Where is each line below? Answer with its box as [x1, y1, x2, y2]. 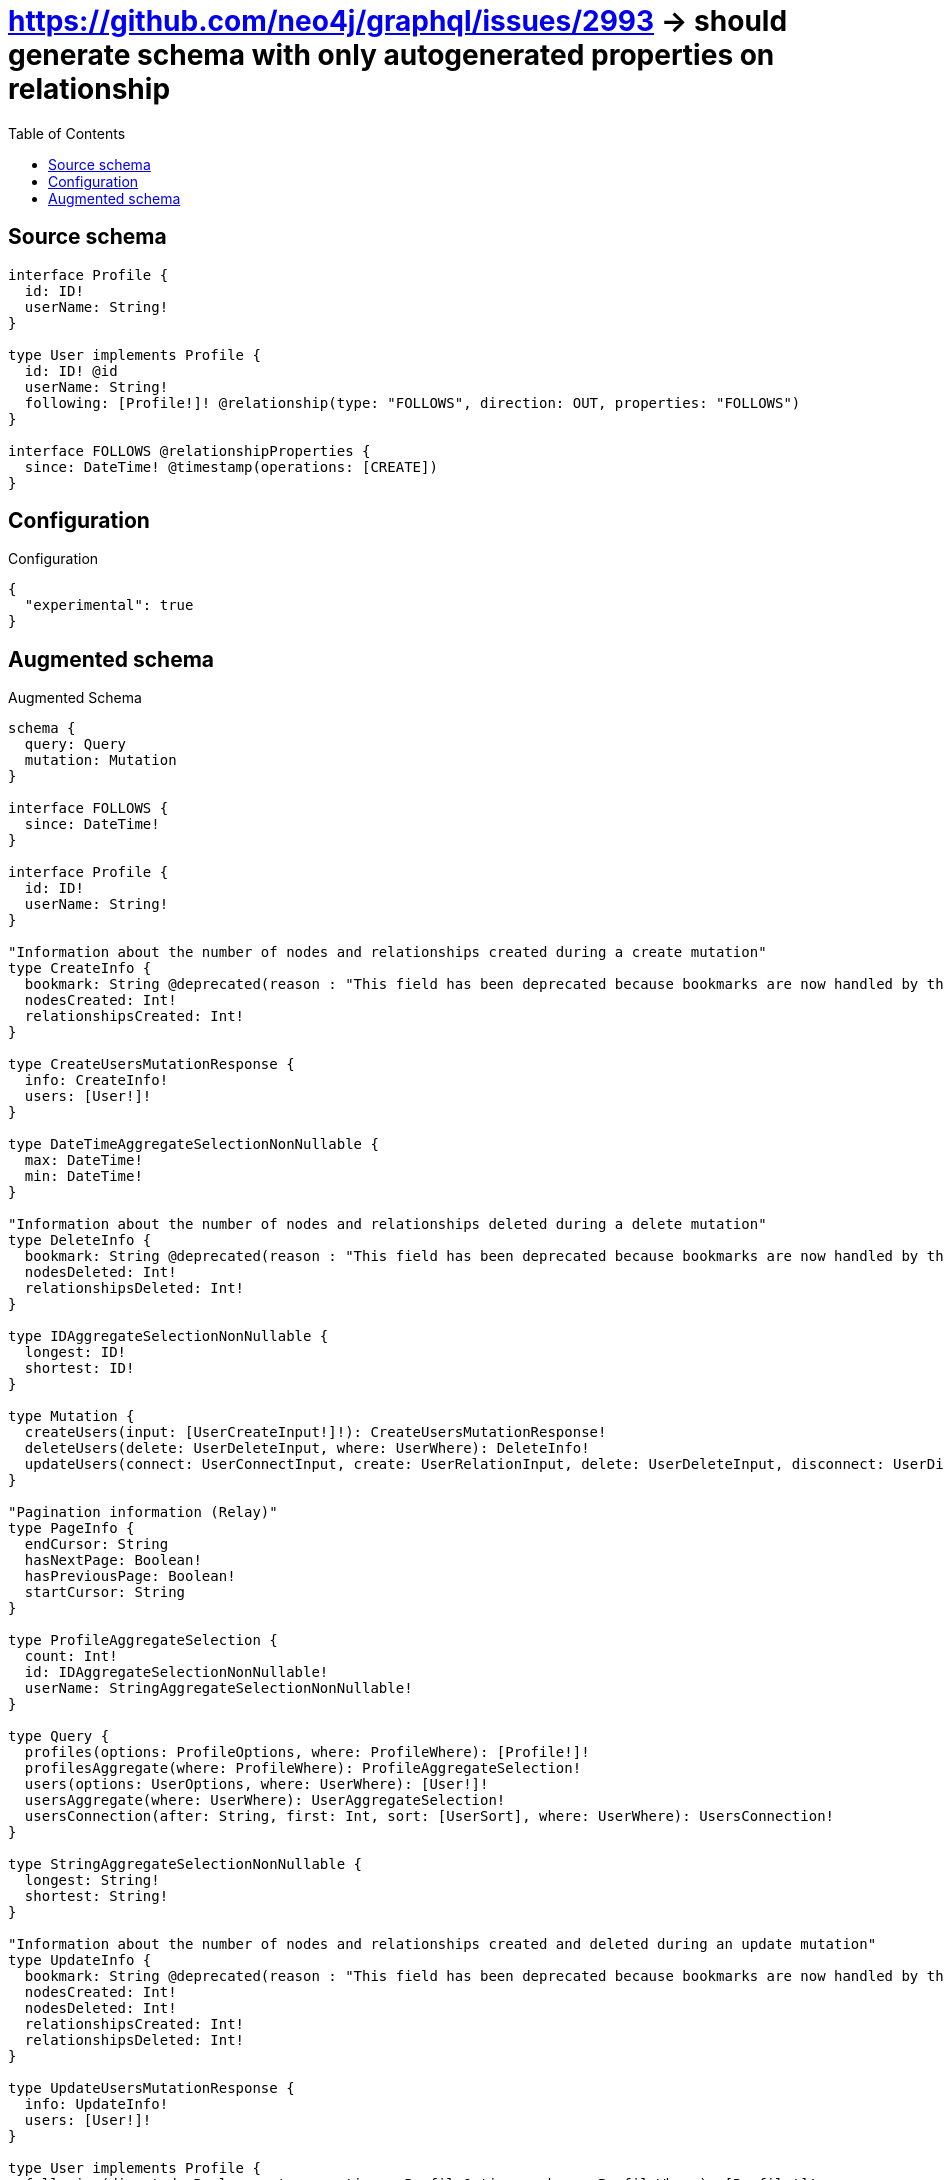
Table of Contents [8, 124, 126, 142]
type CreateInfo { [8, 960, 152, 977]
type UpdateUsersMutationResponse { [8, 2080, 295, 2097]
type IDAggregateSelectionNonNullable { [8, 1328, 329, 1345]
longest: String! [24, 1872, 160, 1889]
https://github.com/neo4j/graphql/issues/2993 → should [8, 4, 788, 38]
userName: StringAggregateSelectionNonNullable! [24, 1680, 413, 1697]
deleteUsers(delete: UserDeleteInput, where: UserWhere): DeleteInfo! [24, 1440, 590, 1457]
